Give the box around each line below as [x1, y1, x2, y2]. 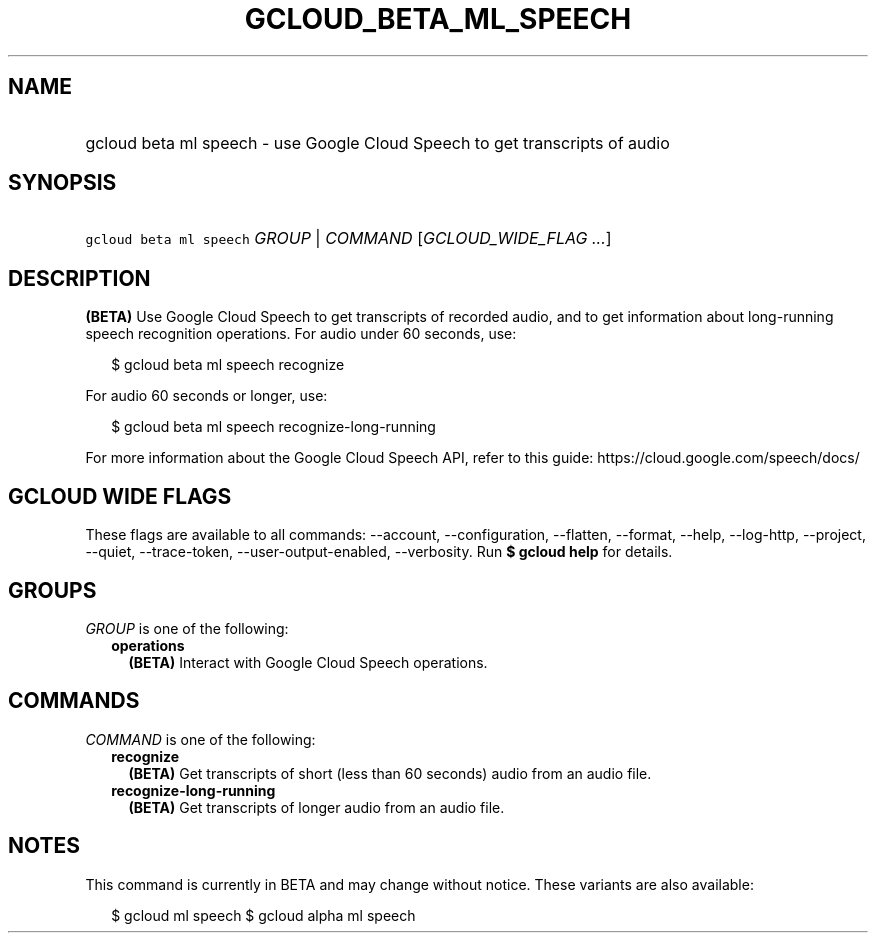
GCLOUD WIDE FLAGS [8, 483, 232, 509]
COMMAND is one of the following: [85, 730, 316, 748]
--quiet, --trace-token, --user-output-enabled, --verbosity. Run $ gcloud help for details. [85, 543, 673, 561]
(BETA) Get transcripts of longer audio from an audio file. [128, 798, 505, 816]
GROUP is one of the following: [85, 619, 289, 637]
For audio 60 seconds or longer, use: [85, 387, 328, 405]
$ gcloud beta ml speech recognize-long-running [111, 418, 436, 436]
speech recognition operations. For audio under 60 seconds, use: [85, 325, 517, 343]
